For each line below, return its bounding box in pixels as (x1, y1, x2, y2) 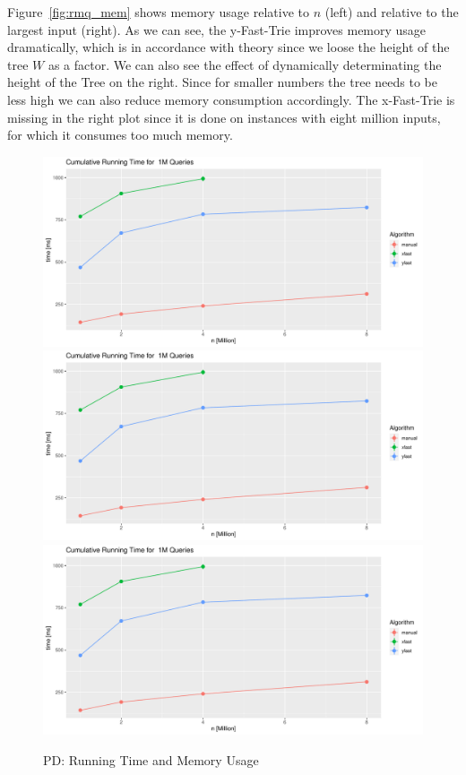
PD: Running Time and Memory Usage (43, 750, 259, 769)
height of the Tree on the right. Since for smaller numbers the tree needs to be (7, 73, 437, 91)
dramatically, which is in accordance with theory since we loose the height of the (7, 38, 450, 56)
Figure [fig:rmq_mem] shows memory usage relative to (7, 3, 309, 21)
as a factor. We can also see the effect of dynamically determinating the (47, 55, 442, 73)
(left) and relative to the (324, 3, 459, 21)
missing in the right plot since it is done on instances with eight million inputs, (7, 108, 441, 126)
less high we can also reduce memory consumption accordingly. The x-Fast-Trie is (7, 90, 455, 108)
